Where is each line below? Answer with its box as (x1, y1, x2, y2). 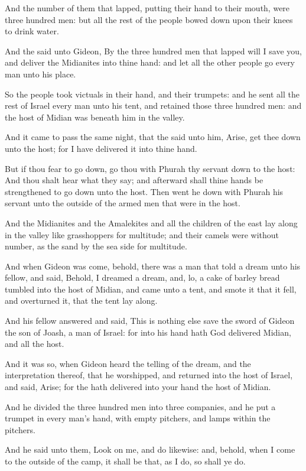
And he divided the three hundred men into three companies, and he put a (5, 400, 276, 412)
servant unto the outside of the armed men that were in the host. (5, 197, 240, 209)
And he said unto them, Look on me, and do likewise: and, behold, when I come (5, 443, 295, 456)
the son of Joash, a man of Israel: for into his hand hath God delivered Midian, (5, 326, 291, 338)
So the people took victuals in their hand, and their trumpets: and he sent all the (5, 87, 300, 100)
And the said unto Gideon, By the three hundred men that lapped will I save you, (5, 44, 302, 57)
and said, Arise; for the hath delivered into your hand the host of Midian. (5, 381, 271, 393)
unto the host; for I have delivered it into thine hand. (5, 142, 197, 154)
